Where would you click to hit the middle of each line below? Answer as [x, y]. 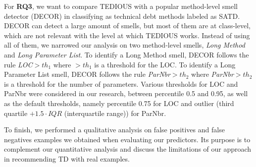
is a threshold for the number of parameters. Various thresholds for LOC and [121, 83]
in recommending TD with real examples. [67, 158]
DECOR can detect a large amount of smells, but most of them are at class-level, [127, 26]
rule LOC [18, 64]
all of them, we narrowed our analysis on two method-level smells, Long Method [125, 45]
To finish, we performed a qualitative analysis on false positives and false [114, 130]
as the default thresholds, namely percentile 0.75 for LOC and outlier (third [119, 103]
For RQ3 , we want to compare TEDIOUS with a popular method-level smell [121, 6]
